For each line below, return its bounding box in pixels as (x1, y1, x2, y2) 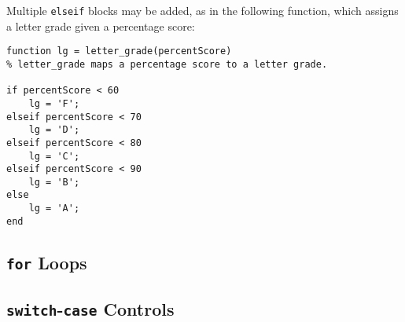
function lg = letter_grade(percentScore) (6, 46, 232, 57)
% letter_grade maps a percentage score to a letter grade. (6, 58, 328, 70)
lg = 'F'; (28, 97, 80, 109)
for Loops (6, 250, 87, 274)
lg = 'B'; (28, 176, 80, 188)
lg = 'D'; (28, 124, 80, 136)
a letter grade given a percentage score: (6, 17, 195, 34)
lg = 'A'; (28, 203, 80, 214)
